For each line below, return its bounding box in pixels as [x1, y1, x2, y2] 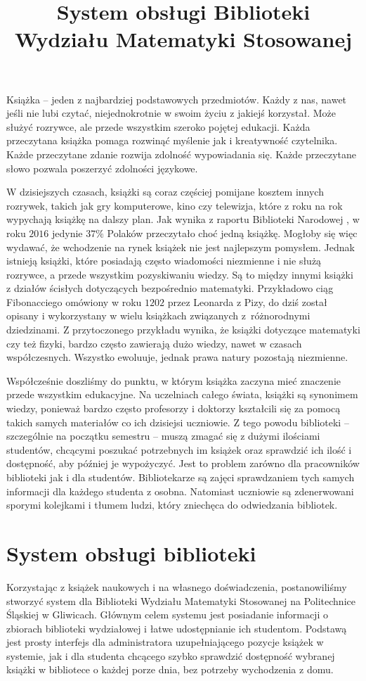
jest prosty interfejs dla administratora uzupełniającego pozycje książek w [6, 635, 324, 649]
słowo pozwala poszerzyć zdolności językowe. [6, 160, 198, 175]
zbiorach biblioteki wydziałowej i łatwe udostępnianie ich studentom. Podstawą [6, 620, 347, 635]
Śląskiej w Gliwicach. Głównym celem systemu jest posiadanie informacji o [6, 607, 328, 622]
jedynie [51, 225, 83, 240]
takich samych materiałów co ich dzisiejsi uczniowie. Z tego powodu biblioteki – [6, 414, 349, 429]
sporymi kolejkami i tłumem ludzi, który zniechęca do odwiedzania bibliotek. [6, 497, 338, 512]
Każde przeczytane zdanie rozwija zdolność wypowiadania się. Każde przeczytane [6, 146, 357, 161]
